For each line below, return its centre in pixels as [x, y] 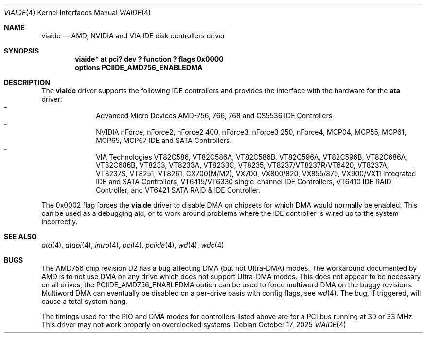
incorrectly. [60, 222]
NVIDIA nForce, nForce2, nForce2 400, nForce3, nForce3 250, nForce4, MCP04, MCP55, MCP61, [251, 132]
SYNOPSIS [22, 51]
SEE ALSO [20, 237]
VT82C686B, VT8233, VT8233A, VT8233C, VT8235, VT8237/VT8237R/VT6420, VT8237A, [242, 165]
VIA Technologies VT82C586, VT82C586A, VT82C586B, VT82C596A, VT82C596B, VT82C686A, [252, 157]
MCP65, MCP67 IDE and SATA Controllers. [164, 140]
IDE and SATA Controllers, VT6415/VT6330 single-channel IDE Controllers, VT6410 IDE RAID [244, 182]
